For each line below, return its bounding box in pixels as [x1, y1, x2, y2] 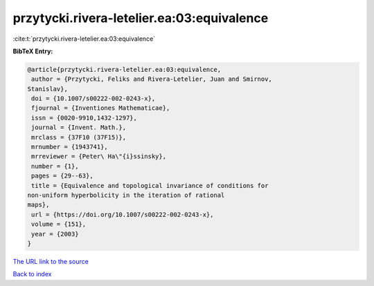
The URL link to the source [12, 257, 89, 265]
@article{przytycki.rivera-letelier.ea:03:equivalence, [27, 66, 222, 73]
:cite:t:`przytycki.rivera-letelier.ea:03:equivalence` [12, 35, 156, 43]
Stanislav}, [27, 85, 69, 93]
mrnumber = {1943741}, [31, 143, 109, 151]
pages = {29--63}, [31, 172, 93, 180]
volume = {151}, [31, 220, 87, 228]
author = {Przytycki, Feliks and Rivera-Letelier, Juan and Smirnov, [31, 75, 273, 83]
